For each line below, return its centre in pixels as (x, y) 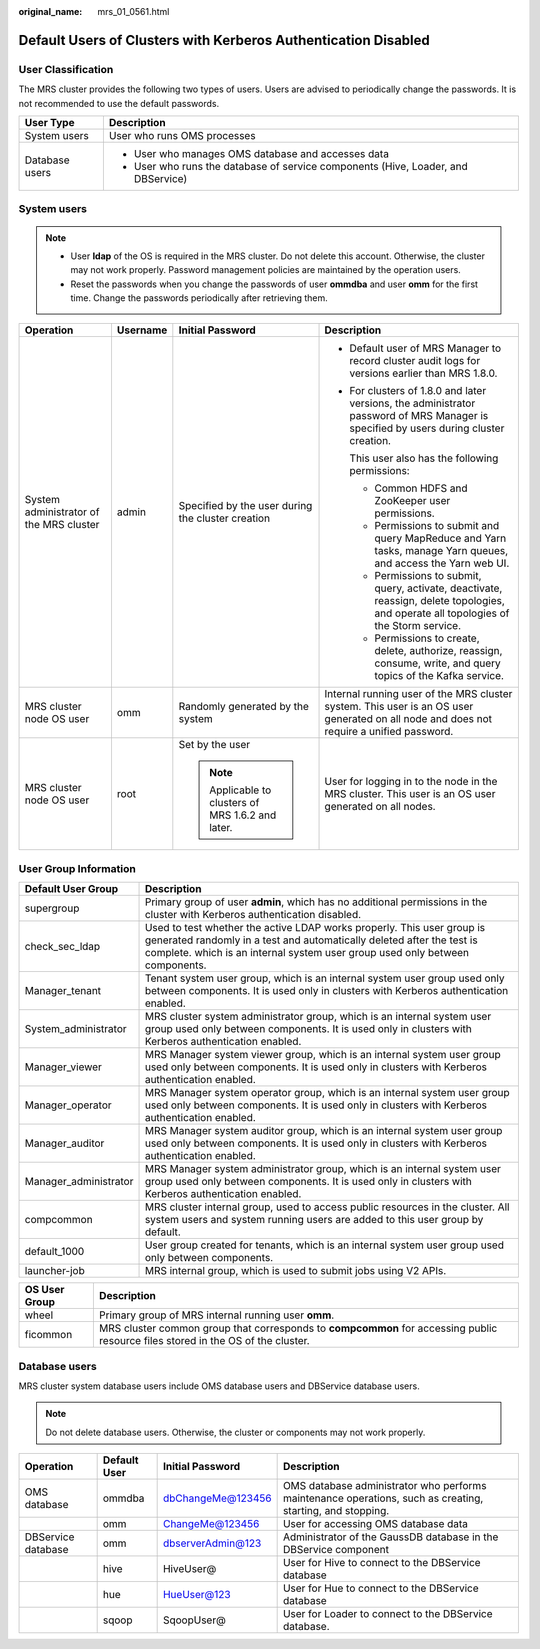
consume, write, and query (438, 663)
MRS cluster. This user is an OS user (410, 794)
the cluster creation (224, 518)
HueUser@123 (196, 1595)
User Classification (66, 69)
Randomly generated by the (244, 707)
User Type (49, 122)
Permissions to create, (427, 638)
